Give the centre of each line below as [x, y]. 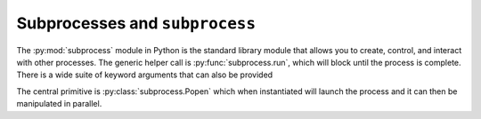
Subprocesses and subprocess [136, 23]
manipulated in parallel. [59, 104]
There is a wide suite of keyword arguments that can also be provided [145, 75]
